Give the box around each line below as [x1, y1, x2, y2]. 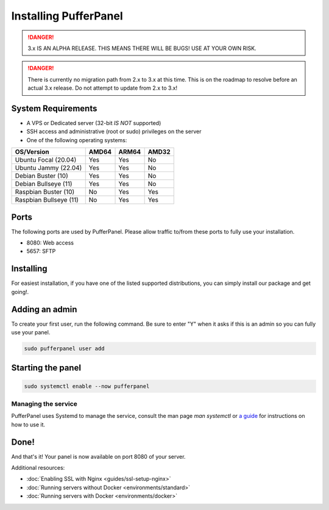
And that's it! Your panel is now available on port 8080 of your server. [11, 453, 186, 460]
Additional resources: [11, 464, 65, 472]
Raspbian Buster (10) [15, 188, 75, 196]
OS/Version [15, 148, 49, 156]
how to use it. [11, 421, 46, 428]
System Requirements [11, 103, 97, 113]
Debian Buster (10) [15, 171, 68, 180]
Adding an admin [11, 304, 77, 314]
